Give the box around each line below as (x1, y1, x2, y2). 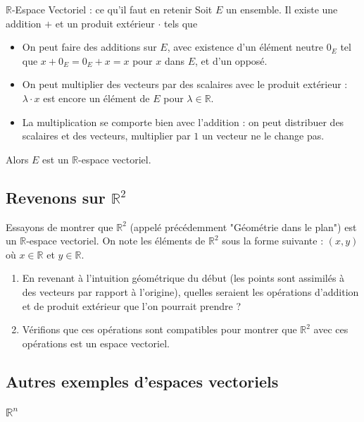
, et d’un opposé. (195, 53, 268, 68)
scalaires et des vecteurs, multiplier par (22, 128, 191, 143)
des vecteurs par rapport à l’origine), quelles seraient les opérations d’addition (22, 284, 359, 299)
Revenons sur (6, 186, 106, 208)
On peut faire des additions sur (22, 39, 157, 54)
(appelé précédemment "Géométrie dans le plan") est (130, 219, 357, 234)
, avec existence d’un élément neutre (167, 39, 324, 54)
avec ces (313, 322, 349, 337)
